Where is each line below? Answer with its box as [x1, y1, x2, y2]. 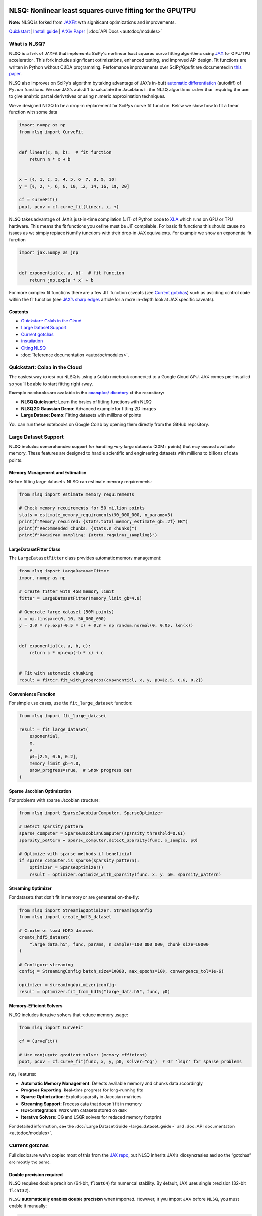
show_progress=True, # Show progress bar [29, 768, 132, 773]
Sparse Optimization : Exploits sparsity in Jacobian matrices [21, 1094, 142, 1100]
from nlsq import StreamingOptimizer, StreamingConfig [19, 907, 152, 913]
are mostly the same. [9, 1159, 51, 1165]
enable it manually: [9, 1203, 47, 1209]
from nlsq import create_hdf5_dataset [19, 914, 112, 919]
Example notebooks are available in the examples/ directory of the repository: [9, 390, 164, 396]
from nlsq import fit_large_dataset [19, 713, 107, 718]
